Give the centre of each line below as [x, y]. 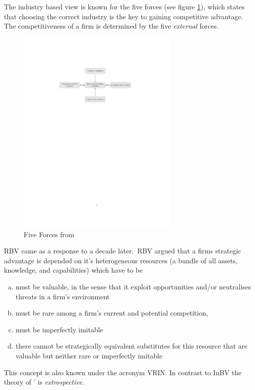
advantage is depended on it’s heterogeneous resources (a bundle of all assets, [121, 260]
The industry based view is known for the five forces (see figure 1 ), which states [124, 6]
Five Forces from [49, 234]
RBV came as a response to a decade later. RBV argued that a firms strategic [123, 251]
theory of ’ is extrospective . [44, 382]
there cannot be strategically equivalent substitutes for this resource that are [131, 346]
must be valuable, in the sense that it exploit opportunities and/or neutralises [133, 286]
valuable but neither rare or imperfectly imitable [89, 355]
